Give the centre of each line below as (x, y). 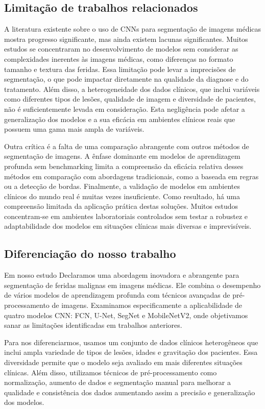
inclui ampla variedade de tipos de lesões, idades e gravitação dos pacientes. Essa (131, 352)
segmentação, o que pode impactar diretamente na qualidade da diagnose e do (126, 79)
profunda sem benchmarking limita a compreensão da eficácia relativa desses (124, 166)
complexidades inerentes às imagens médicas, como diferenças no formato (119, 58)
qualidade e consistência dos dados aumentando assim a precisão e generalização (130, 392)
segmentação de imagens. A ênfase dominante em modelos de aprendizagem (122, 156)
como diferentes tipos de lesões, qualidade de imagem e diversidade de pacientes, (130, 99)
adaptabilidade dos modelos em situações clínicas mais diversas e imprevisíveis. (128, 226)
